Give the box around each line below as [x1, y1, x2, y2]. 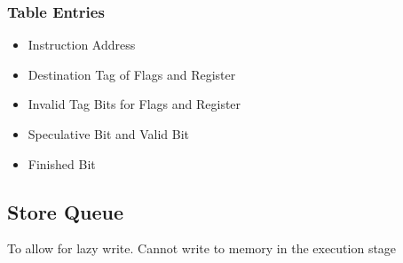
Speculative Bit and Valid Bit [28, 125, 190, 143]
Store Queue [7, 197, 124, 225]
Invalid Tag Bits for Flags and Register [28, 95, 241, 113]
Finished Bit [28, 154, 96, 173]
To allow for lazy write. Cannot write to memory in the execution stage [7, 239, 397, 258]
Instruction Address [28, 35, 136, 54]
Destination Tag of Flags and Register [28, 65, 236, 83]
